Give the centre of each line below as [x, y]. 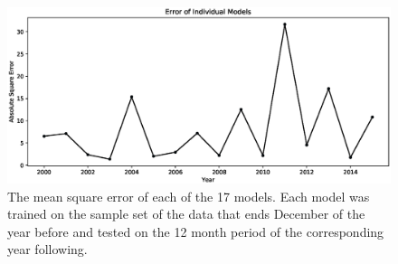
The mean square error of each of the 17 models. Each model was [189, 196]
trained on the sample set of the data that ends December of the [186, 214]
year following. [47, 249]
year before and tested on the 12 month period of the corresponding [196, 231]
